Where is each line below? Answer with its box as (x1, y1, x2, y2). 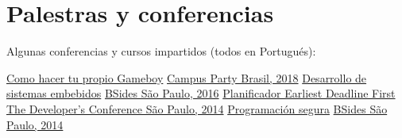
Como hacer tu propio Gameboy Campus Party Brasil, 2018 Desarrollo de (6, 69, 367, 86)
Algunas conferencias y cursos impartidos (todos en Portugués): (6, 43, 316, 59)
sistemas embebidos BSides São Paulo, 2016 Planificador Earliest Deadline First (6, 85, 396, 102)
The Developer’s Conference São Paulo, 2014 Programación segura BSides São (6, 100, 388, 117)
